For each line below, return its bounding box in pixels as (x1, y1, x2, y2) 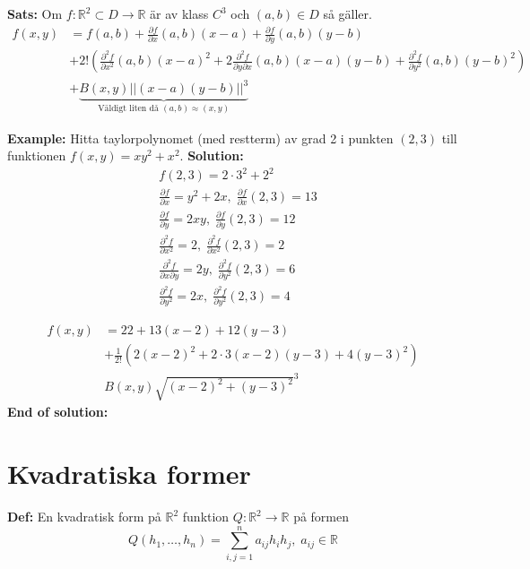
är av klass (150, 4, 209, 22)
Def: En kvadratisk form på (7, 507, 161, 526)
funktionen (7, 146, 66, 165)
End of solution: (7, 402, 109, 421)
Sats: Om (7, 4, 63, 22)
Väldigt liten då (98, 103, 159, 113)
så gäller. (323, 4, 372, 22)
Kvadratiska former (7, 455, 251, 492)
